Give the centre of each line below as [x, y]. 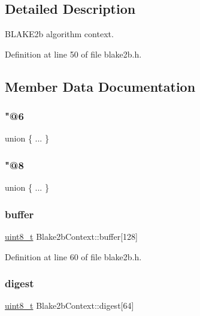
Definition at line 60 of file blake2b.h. [73, 256]
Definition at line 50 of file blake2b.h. [73, 54]
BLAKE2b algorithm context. [59, 34]
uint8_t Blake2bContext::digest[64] [69, 306]
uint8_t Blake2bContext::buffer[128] [71, 237]
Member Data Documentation [100, 86]
